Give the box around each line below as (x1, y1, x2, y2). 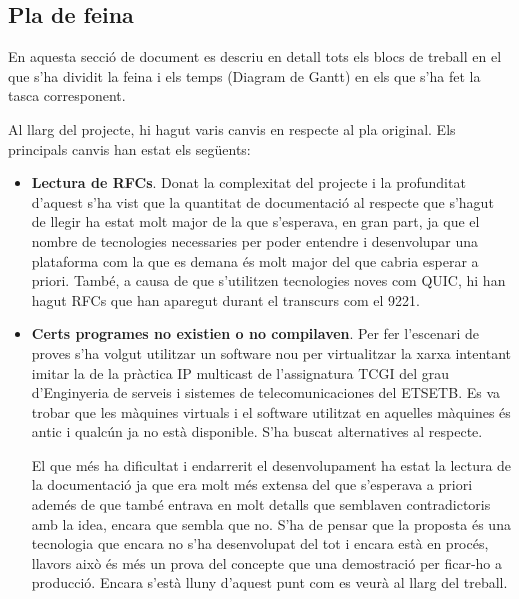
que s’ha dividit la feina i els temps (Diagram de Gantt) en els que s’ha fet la (8, 65, 481, 86)
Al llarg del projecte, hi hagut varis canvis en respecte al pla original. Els (8, 118, 456, 139)
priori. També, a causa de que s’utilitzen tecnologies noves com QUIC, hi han (31, 270, 506, 291)
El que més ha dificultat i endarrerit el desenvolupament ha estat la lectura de (31, 454, 512, 475)
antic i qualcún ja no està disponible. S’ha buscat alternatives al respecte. (31, 421, 483, 442)
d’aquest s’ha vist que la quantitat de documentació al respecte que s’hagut (31, 191, 494, 212)
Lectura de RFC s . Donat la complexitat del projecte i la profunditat (31, 172, 466, 193)
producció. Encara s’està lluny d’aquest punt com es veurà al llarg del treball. (31, 572, 508, 593)
